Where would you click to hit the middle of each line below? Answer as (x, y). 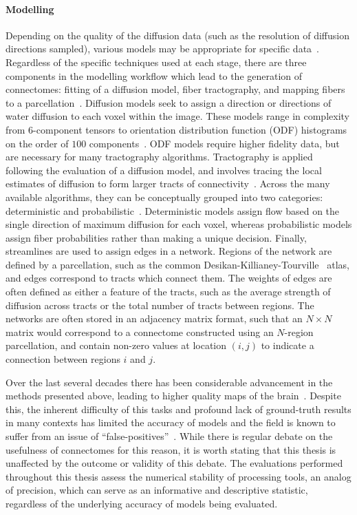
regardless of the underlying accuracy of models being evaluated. (142, 503)
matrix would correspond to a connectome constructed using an (140, 332)
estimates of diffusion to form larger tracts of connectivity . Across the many (168, 183)
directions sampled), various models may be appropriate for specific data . (162, 49)
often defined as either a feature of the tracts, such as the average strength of (168, 292)
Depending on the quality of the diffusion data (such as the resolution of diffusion (177, 35)
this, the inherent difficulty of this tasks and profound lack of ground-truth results (178, 409)
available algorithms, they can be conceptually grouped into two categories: (164, 197)
